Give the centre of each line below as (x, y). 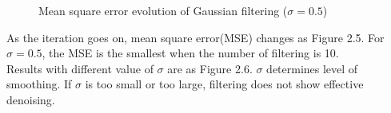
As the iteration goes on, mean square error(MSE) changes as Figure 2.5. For (195, 37)
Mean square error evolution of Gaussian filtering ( (163, 10)
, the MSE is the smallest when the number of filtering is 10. (190, 53)
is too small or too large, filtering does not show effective (224, 84)
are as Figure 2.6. (210, 68)
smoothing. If (39, 84)
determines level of (312, 68)
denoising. (31, 99)
